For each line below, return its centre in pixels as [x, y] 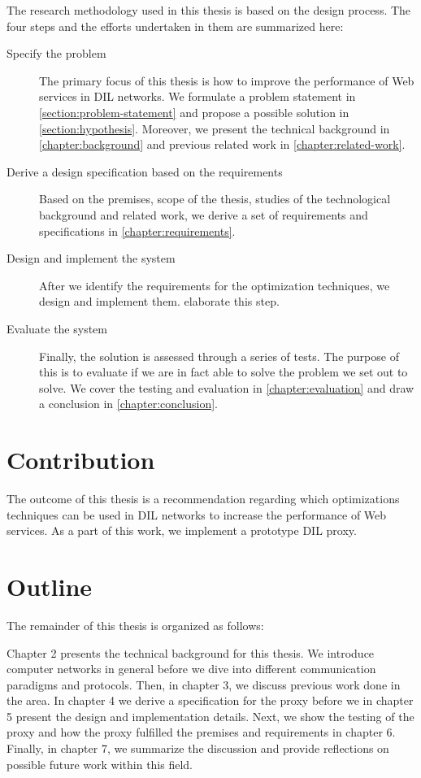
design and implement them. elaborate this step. [159, 301]
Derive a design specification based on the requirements [145, 171]
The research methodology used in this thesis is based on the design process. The [209, 10]
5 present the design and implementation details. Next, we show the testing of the [210, 716]
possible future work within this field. [100, 764]
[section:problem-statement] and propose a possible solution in [194, 112]
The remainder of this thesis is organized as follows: [135, 625]
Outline [50, 586]
